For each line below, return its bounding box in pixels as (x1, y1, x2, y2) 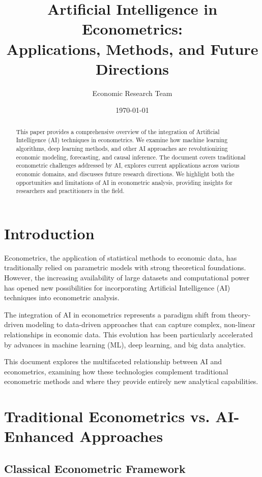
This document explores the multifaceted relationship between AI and (4, 356, 222, 367)
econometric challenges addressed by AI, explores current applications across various (16, 161, 240, 170)
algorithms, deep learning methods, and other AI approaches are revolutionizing (16, 144, 228, 152)
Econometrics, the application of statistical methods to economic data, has (4, 252, 237, 263)
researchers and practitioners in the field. (16, 186, 125, 195)
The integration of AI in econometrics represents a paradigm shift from (4, 309, 226, 320)
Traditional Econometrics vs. (4, 406, 210, 427)
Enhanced (4, 426, 74, 447)
